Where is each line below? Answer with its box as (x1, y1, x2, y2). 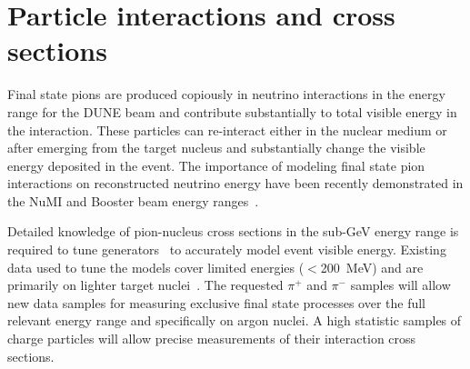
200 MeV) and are (320, 257, 424, 276)
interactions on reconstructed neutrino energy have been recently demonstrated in (7, 174, 464, 193)
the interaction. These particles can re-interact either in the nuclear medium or (7, 120, 447, 139)
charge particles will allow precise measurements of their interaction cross (7, 329, 416, 348)
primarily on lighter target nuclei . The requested (7, 275, 284, 294)
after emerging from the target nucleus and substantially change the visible (7, 138, 425, 157)
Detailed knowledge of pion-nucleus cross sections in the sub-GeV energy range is (7, 222, 459, 241)
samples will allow (350, 275, 451, 294)
